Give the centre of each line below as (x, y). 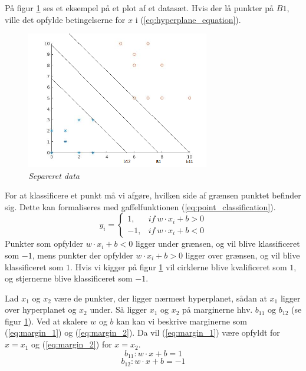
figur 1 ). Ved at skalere (46, 321)
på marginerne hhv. (218, 309)
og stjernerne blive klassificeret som (69, 278)
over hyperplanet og (41, 309)
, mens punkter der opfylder (83, 255)
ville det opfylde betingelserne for (65, 19)
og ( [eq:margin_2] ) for (72, 344)
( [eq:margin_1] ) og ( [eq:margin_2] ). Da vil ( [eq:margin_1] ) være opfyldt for (142, 332)
